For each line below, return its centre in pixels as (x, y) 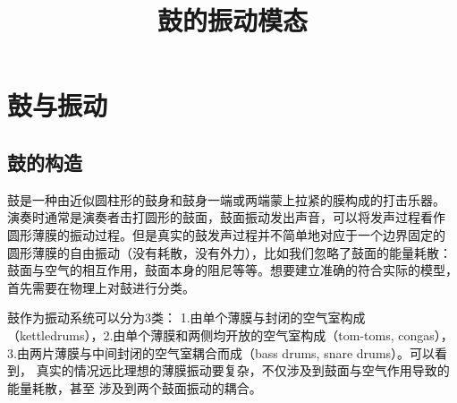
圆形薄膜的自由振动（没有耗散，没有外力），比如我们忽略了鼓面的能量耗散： (229, 252)
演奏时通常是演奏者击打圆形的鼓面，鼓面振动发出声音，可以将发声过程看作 (226, 217)
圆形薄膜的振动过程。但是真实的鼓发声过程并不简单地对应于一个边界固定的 (226, 234)
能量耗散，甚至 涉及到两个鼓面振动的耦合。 (135, 387)
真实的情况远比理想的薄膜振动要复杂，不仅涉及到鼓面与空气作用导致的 (243, 370)
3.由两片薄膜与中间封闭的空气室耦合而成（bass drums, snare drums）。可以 (221, 352)
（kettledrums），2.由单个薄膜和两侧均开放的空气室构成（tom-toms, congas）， (230, 334)
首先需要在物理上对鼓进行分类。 (101, 287)
